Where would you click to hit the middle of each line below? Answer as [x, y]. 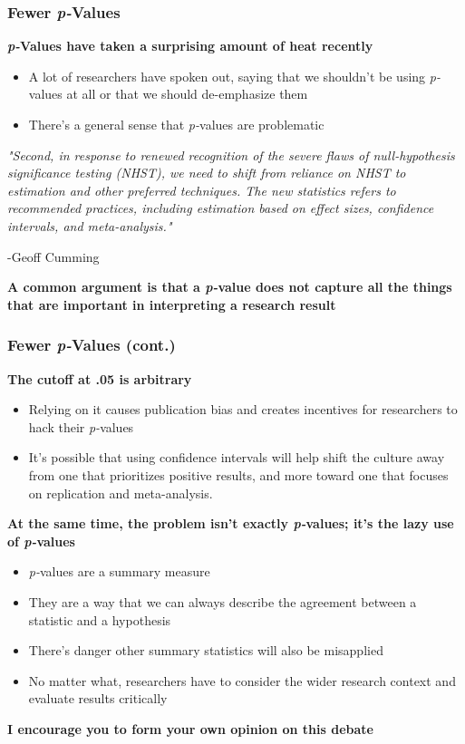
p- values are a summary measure [119, 571]
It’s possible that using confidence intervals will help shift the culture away [237, 457]
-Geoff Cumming [53, 256]
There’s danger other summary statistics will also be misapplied [206, 650]
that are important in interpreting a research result [172, 304]
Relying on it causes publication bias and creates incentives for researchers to [243, 409]
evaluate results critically [98, 698]
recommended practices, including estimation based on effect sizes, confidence [221, 208]
